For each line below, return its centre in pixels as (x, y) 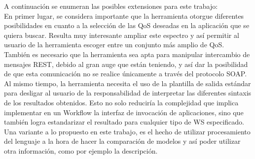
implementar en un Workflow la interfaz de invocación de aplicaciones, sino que (124, 112)
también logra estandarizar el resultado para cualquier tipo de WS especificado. (124, 122)
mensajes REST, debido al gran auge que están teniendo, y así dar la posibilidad (126, 64)
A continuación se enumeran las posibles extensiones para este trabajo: (111, 6)
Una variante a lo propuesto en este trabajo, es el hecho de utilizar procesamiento (127, 131)
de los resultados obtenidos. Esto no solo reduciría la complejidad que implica (121, 102)
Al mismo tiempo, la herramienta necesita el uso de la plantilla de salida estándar (127, 83)
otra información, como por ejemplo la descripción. (81, 150)
